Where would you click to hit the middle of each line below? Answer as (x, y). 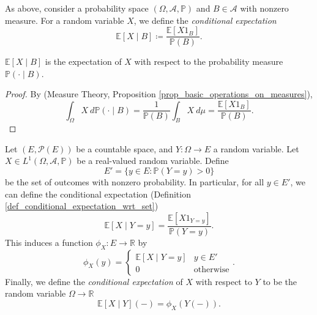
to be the (280, 281)
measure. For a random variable (65, 20)
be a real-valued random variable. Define (153, 161)
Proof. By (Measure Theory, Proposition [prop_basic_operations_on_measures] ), (159, 94)
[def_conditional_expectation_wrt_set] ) (82, 206)
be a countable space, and (125, 148)
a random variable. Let (256, 148)
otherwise (211, 269)
